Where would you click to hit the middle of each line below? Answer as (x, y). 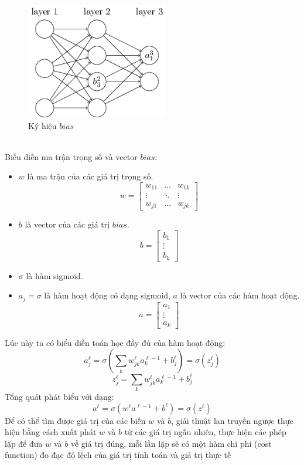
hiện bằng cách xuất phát (51, 432)
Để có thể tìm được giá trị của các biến (75, 420)
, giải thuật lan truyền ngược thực (232, 420)
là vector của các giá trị (67, 224)
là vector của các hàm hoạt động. (240, 295)
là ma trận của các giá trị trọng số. (90, 176)
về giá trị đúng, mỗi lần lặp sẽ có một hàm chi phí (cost (171, 443)
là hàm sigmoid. (54, 275)
